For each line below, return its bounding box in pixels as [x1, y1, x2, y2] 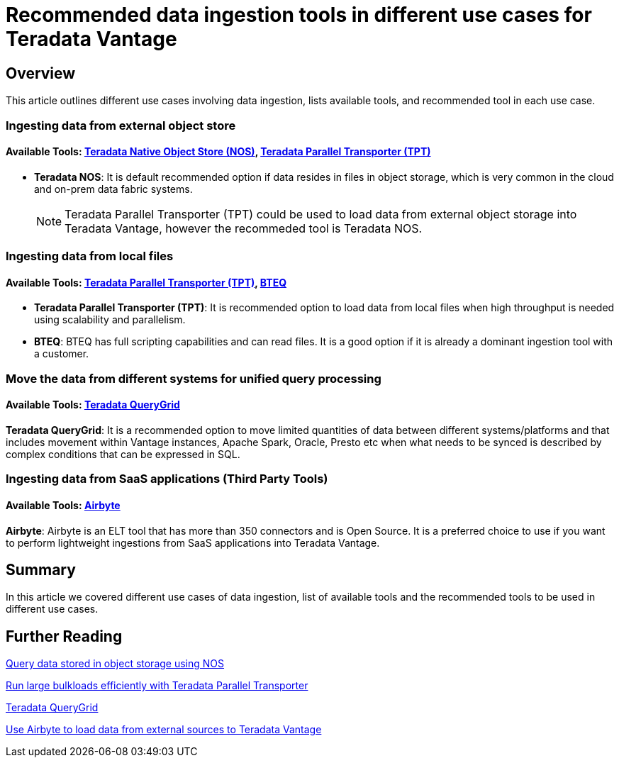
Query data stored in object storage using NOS [6, 657, 225, 670]
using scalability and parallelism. [34, 313, 186, 326]
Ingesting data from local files [6, 249, 174, 264]
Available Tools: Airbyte [6, 499, 121, 511]
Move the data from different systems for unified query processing [6, 371, 381, 386]
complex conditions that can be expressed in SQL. [6, 447, 240, 460]
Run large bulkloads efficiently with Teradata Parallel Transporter [6, 679, 308, 692]
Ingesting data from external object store [6, 118, 236, 133]
